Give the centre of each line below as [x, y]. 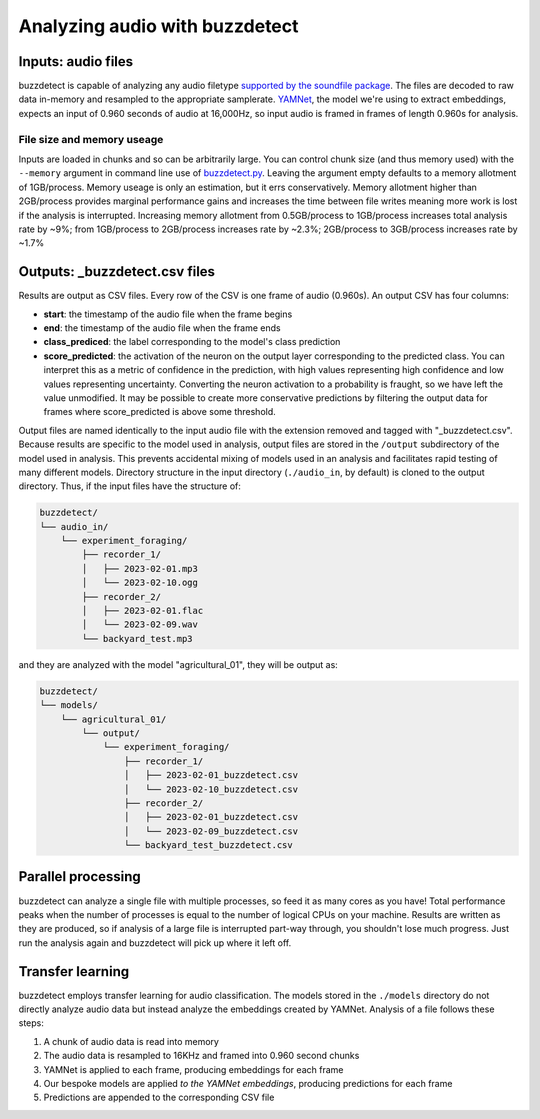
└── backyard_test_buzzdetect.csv [208, 845]
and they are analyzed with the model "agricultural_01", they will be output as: [178, 664]
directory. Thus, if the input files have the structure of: [130, 486]
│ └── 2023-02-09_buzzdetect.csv [211, 831]
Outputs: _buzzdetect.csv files [116, 271]
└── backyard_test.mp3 [137, 638]
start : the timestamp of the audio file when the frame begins [168, 314]
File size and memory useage [91, 139]
